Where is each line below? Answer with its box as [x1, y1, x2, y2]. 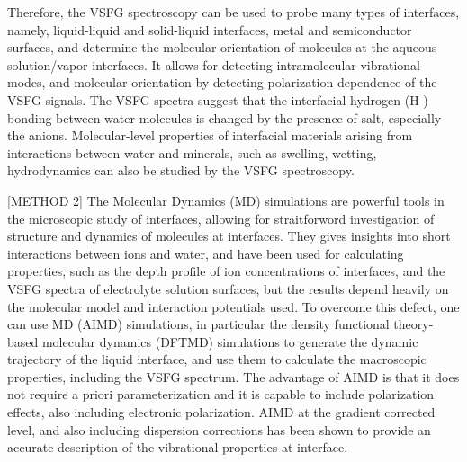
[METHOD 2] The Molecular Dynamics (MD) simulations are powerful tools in [7, 191, 445, 209]
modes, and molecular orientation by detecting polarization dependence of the [7, 73, 437, 92]
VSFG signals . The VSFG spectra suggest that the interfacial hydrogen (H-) [7, 90, 428, 109]
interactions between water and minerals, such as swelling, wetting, [7, 143, 377, 162]
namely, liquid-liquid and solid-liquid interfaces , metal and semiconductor [7, 20, 412, 39]
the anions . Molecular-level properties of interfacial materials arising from [7, 126, 413, 145]
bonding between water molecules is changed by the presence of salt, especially [7, 108, 442, 127]
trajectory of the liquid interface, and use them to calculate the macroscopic [7, 350, 427, 369]
